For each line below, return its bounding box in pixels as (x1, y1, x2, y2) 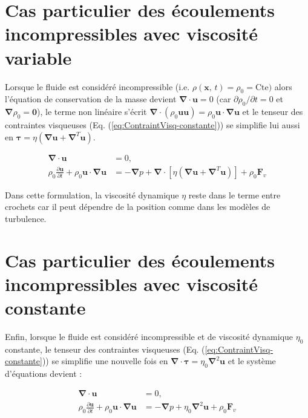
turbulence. (5, 212, 47, 224)
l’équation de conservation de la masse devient (5, 93, 177, 105)
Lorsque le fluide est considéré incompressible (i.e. (5, 80, 190, 93)
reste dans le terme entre (188, 188, 281, 201)
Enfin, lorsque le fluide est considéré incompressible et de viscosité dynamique (5, 330, 293, 343)
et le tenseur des (242, 105, 303, 118)
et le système (228, 354, 276, 367)
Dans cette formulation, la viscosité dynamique (5, 188, 179, 201)
